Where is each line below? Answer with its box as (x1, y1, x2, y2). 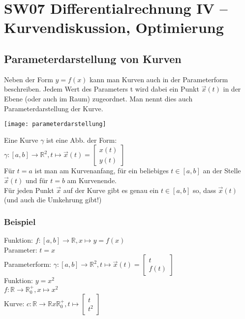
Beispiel (4, 215, 36, 227)
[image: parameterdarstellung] (4, 121, 106, 128)
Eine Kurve (4, 134, 38, 145)
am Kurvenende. (67, 175, 117, 185)
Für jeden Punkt (4, 185, 54, 195)
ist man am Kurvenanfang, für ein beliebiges (34, 165, 169, 176)
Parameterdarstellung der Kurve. (4, 103, 103, 113)
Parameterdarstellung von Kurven (4, 51, 182, 66)
